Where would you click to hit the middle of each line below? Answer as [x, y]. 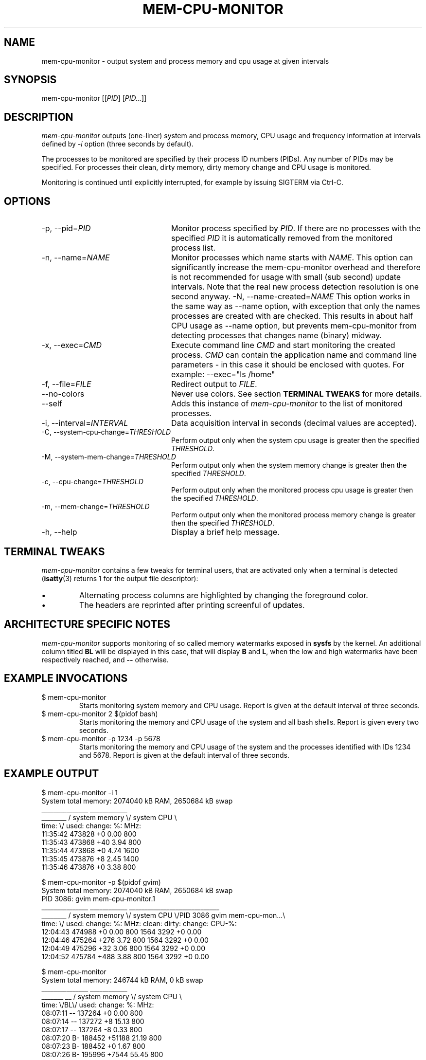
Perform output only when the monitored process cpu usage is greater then [292, 490]
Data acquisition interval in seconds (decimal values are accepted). [294, 423]
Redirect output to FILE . [214, 384]
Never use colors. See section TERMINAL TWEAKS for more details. [296, 394]
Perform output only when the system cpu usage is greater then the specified [295, 440]
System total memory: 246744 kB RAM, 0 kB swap [122, 980]
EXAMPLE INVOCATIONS [66, 678]
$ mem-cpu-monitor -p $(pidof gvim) [101, 882]
